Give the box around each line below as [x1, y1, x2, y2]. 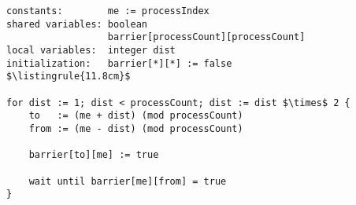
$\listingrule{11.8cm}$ [6, 71, 131, 82]
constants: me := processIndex [6, 5, 210, 16]
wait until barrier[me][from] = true [28, 175, 227, 187]
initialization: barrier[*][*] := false [6, 57, 232, 69]
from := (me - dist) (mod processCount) [28, 123, 243, 134]
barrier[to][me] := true [28, 149, 159, 161]
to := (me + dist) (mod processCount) [28, 110, 243, 122]
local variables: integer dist [6, 44, 176, 56]
